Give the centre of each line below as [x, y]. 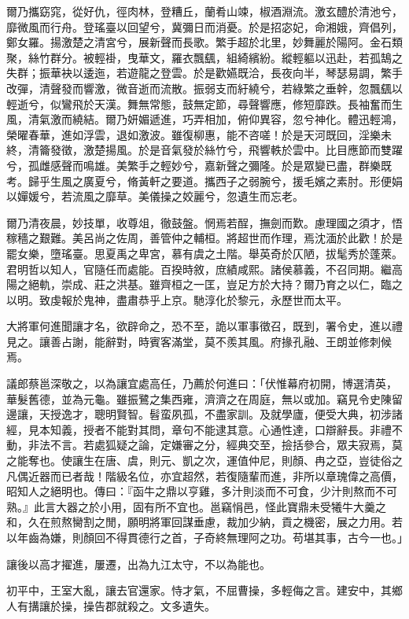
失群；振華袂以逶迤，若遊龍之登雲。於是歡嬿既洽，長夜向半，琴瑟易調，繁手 [204, 73]
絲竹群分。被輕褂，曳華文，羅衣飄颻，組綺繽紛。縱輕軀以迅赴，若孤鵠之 [215, 57]
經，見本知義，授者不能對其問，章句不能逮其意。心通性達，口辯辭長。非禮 [199, 429]
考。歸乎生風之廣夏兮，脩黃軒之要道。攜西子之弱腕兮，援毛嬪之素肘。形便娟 [204, 181]
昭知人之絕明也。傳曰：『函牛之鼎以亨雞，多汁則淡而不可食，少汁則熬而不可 [202, 491]
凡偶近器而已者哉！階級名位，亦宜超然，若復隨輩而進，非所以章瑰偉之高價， [204, 475]
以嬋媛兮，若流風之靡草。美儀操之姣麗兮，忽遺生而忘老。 [155, 196]
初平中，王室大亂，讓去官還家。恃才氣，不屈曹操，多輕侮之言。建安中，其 [199, 590]
